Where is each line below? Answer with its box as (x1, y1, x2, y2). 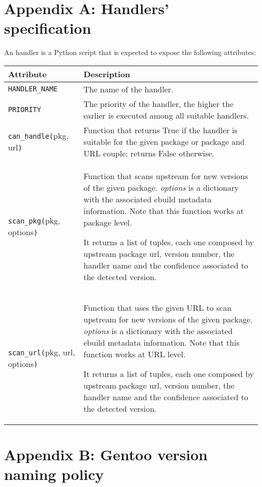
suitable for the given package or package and (83, 135, 245, 147)
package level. (83, 216, 132, 228)
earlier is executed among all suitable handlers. (83, 109, 249, 121)
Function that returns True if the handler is (83, 124, 238, 136)
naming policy (4, 464, 104, 484)
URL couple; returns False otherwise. (83, 147, 215, 159)
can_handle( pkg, (8, 130, 69, 142)
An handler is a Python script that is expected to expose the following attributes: (4, 47, 256, 58)
